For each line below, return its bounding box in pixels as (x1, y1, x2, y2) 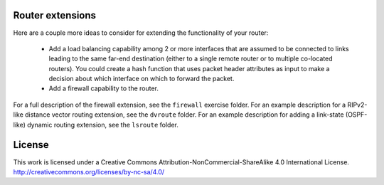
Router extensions (13, 9, 96, 21)
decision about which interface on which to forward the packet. (48, 75, 235, 83)
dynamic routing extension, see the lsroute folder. (27, 120, 179, 129)
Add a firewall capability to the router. (48, 84, 159, 92)
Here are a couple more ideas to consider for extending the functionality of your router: (13, 28, 269, 37)
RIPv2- (347, 100, 368, 109)
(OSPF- (345, 110, 368, 119)
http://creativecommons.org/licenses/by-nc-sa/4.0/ (13, 167, 165, 176)
